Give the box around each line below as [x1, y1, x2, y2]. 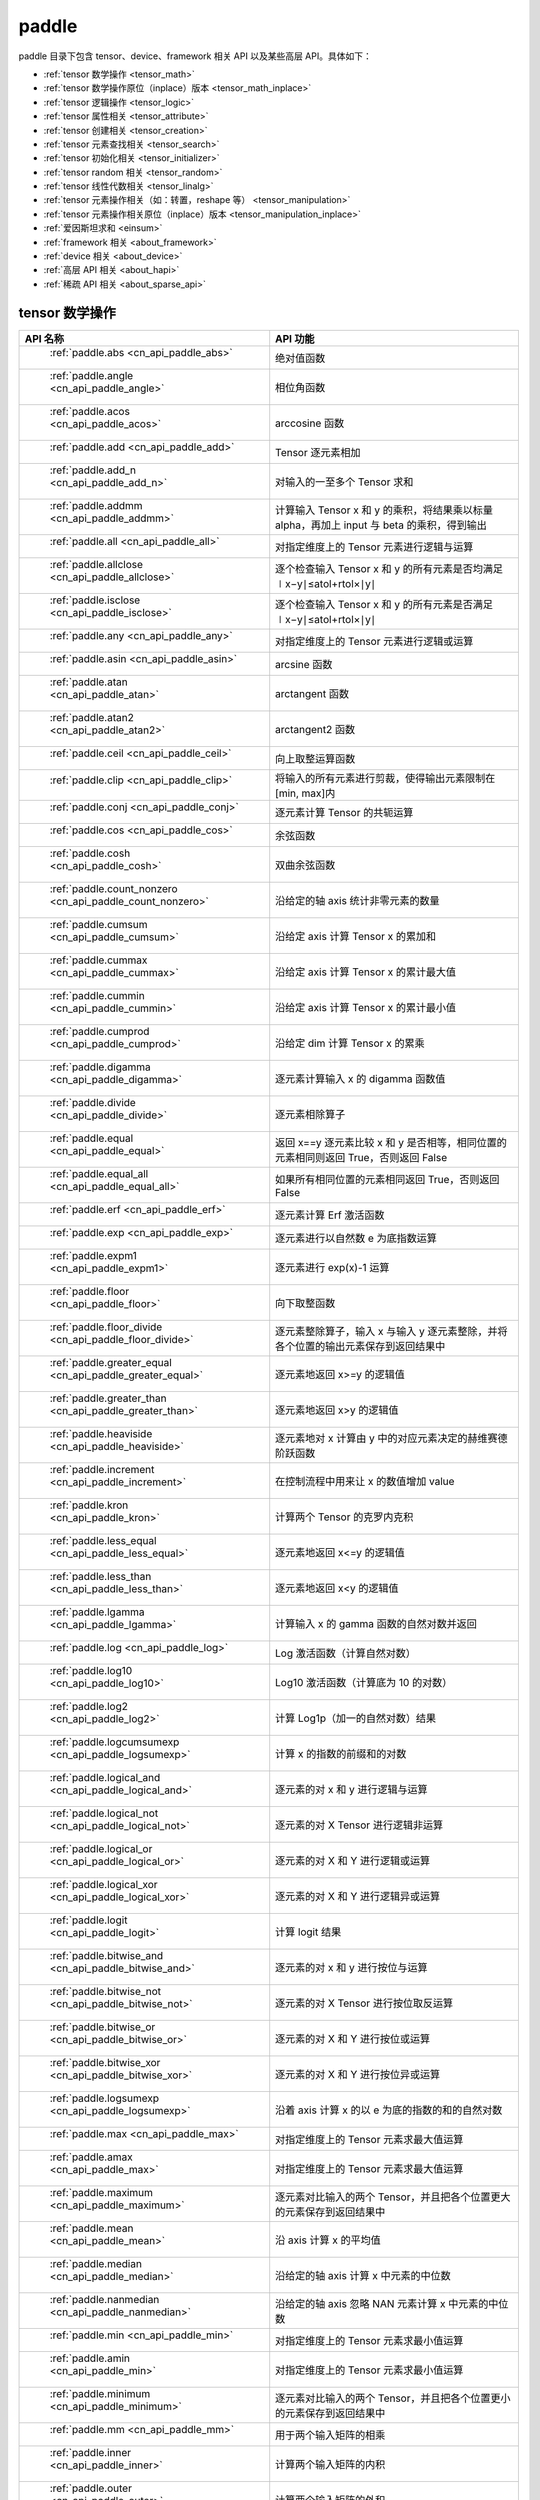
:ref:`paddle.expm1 [49, 1248, 137, 1262]
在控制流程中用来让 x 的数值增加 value [275, 1474, 455, 1488]
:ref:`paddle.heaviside [49, 1426, 153, 1440]
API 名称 [24, 331, 65, 345]
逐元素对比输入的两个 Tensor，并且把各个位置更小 [275, 2391, 511, 2405]
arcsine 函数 [275, 657, 333, 671]
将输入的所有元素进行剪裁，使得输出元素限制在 [275, 771, 496, 785]
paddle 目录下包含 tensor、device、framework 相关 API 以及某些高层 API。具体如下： [18, 50, 372, 62]
